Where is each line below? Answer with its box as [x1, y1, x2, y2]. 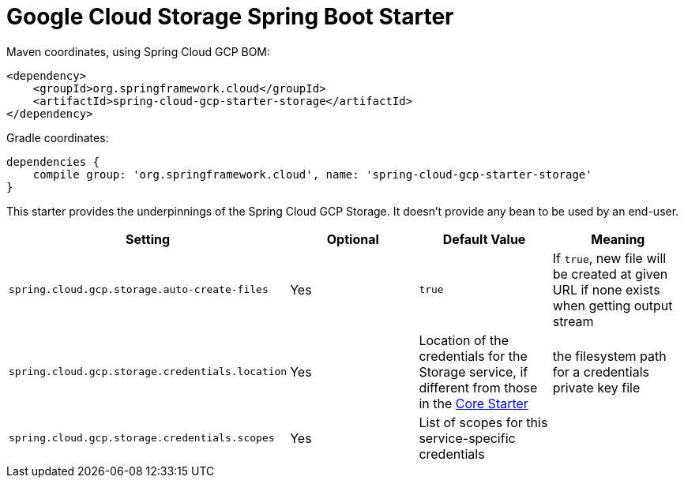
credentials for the [419, 347, 528, 364]
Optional [326, 231, 379, 247]
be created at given [552, 265, 668, 282]
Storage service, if [419, 363, 528, 380]
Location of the [419, 332, 509, 348]
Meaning [591, 231, 645, 247]
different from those [419, 379, 538, 396]
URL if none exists [552, 281, 660, 298]
